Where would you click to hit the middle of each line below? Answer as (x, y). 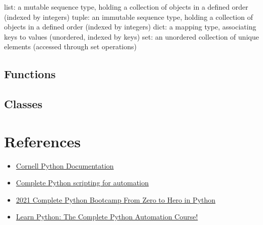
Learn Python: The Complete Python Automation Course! (107, 217)
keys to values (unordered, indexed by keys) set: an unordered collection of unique (131, 36)
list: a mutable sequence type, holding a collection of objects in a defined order (126, 7)
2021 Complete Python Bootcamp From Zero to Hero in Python (116, 199)
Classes (23, 104)
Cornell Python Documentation (65, 165)
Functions (30, 74)
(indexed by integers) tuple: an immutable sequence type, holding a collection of (128, 17)
